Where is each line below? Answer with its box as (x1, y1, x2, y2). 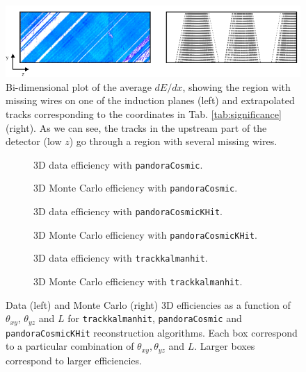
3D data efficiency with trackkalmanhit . (33, 251, 208, 265)
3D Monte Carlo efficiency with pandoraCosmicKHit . (33, 227, 257, 242)
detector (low (6, 134, 62, 149)
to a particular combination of (6, 339, 134, 353)
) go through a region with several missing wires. (69, 134, 277, 149)
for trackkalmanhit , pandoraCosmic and (67, 311, 242, 325)
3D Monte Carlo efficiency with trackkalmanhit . (33, 274, 243, 289)
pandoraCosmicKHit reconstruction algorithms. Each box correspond (6, 325, 298, 339)
